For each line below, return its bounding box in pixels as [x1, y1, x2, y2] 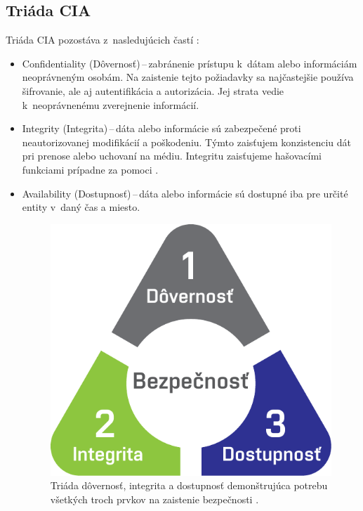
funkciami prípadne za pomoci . [22, 162, 159, 176]
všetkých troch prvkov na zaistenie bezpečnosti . [50, 491, 259, 506]
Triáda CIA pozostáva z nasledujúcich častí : [6, 32, 199, 47]
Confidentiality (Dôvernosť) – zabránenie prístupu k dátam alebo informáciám [22, 56, 357, 70]
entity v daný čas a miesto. [22, 200, 140, 214]
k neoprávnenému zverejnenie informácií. [22, 97, 199, 112]
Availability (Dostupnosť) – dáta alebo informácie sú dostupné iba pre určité [22, 186, 348, 200]
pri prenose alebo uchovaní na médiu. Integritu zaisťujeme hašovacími [22, 148, 322, 163]
